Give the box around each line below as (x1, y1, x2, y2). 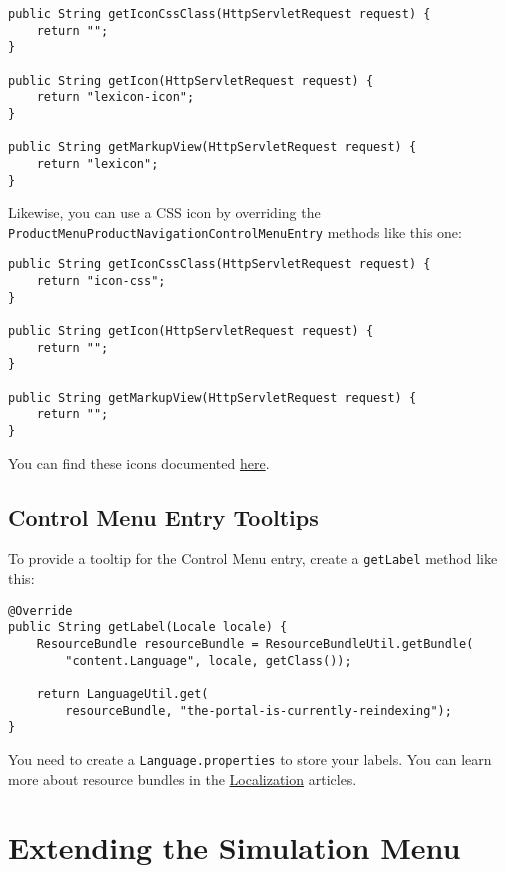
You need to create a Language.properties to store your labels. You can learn (8, 748, 492, 769)
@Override (8, 603, 73, 618)
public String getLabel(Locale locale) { (8, 620, 288, 635)
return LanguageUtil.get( (36, 687, 209, 702)
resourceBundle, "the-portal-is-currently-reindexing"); (65, 703, 452, 718)
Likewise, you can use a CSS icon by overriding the (8, 202, 321, 223)
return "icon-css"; (36, 274, 166, 289)
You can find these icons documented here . (8, 452, 270, 473)
